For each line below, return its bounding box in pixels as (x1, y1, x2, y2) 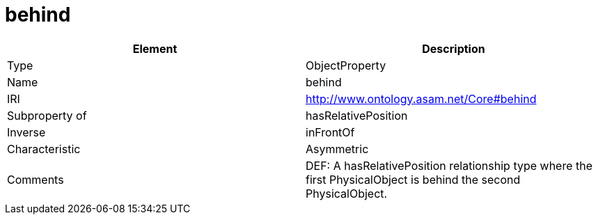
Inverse (7, 125, 46, 139)
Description (422, 41, 485, 56)
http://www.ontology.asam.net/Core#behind (306, 91, 537, 106)
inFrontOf (306, 125, 355, 139)
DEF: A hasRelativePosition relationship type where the (306, 158, 593, 173)
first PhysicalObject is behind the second (306, 172, 521, 187)
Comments (7, 172, 64, 187)
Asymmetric (306, 141, 369, 156)
